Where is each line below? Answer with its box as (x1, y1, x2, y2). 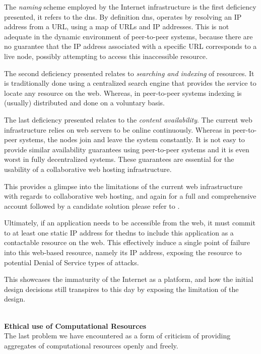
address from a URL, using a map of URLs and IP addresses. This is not (4, 21, 229, 32)
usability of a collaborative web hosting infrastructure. (4, 163, 172, 174)
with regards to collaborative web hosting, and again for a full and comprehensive (4, 191, 256, 201)
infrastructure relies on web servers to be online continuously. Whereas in (4, 124, 230, 135)
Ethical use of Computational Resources (4, 320, 147, 331)
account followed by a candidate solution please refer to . (4, 200, 180, 211)
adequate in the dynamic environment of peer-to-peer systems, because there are (4, 31, 253, 41)
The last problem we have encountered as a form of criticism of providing (4, 330, 231, 341)
